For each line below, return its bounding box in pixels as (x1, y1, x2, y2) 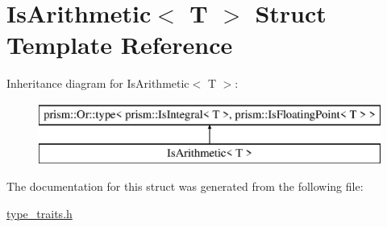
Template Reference (6, 28, 233, 61)
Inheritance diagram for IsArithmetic (6, 75, 189, 92)
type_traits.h (6, 204, 73, 221)
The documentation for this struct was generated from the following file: (6, 178, 364, 195)
